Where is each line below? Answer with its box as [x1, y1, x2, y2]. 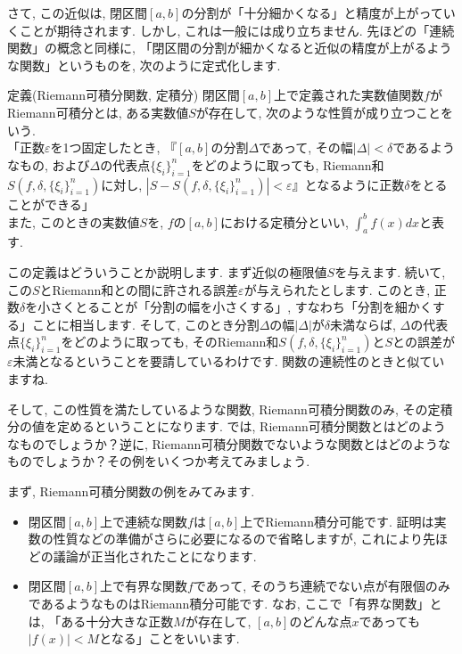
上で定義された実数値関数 [274, 86, 425, 104]
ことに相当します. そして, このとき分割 [31, 315, 260, 333]
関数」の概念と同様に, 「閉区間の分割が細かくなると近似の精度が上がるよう [7, 38, 452, 57]
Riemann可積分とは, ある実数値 [7, 102, 189, 121]
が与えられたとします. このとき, [243, 280, 431, 298]
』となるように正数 [292, 175, 405, 193]
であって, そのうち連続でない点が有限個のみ [193, 576, 450, 595]
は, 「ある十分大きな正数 [28, 611, 174, 630]
